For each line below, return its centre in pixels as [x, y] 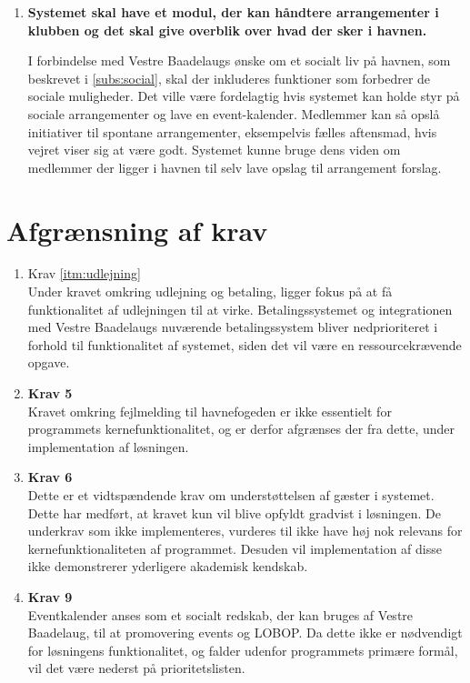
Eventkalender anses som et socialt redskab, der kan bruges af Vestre [220, 614]
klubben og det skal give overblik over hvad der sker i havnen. [227, 30]
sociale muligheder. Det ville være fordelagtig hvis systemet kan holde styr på [244, 96]
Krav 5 [50, 393]
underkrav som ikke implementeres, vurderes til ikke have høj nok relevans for [245, 531]
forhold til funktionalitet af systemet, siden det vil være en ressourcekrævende [245, 344]
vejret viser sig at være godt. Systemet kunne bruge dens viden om [214, 150]
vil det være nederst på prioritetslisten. [136, 668]
